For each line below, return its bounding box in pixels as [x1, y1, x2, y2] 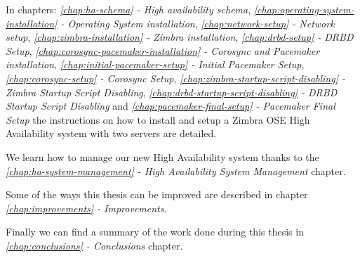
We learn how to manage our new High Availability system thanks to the [6, 149, 319, 164]
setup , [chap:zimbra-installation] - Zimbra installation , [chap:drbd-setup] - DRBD [6, 30, 354, 44]
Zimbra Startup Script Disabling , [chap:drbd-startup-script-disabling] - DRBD [6, 84, 338, 99]
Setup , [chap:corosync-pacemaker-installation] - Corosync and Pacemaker [6, 43, 320, 58]
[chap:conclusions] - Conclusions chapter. [6, 238, 183, 252]
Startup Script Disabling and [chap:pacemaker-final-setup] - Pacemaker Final [6, 98, 335, 113]
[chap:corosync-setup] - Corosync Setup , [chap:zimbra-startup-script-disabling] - [6, 70, 346, 85]
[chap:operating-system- [253, 2, 354, 16]
